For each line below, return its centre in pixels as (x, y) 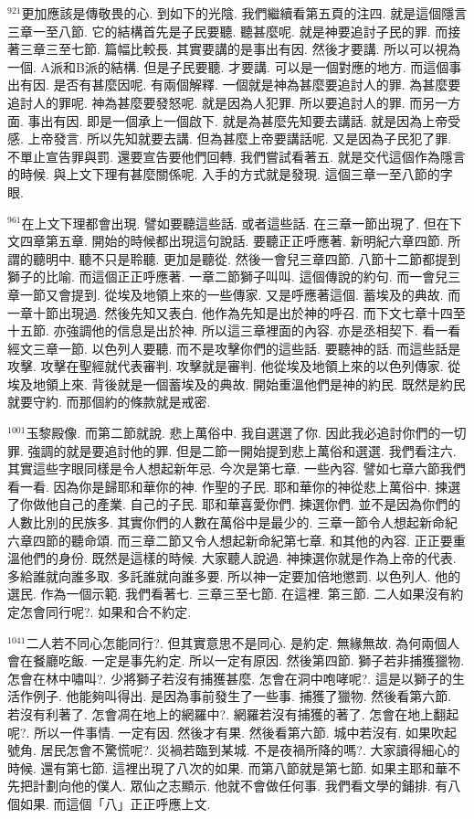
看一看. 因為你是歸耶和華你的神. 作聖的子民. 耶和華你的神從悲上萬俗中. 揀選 (234, 486)
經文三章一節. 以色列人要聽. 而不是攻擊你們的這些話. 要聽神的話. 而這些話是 (234, 348)
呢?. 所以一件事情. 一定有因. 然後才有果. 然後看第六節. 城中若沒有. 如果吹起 (232, 732)
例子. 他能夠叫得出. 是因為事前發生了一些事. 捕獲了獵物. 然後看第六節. (242, 696)
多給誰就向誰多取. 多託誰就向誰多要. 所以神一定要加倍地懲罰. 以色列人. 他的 (234, 575)
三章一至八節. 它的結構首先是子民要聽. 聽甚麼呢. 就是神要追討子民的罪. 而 (228, 31)
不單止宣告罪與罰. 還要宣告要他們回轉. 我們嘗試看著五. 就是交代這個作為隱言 (237, 156)
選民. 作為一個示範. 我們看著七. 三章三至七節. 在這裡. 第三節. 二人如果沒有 (229, 594)
